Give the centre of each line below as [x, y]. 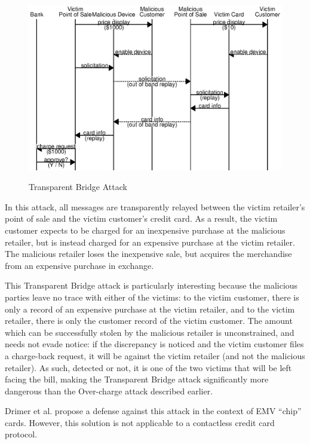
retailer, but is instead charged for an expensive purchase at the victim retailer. [150, 242]
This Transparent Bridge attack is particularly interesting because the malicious [151, 285]
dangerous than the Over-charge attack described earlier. [109, 391]
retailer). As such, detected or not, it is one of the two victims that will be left [148, 367]
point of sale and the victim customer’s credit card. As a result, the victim [141, 218]
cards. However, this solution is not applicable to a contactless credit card [140, 422]
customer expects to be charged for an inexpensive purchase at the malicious [145, 230]
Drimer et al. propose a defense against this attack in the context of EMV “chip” [153, 411]
